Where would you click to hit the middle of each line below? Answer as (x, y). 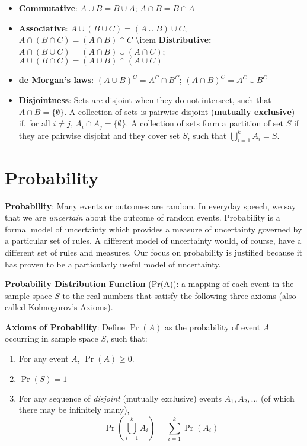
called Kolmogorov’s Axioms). (59, 307)
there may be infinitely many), (74, 410)
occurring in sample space (52, 338)
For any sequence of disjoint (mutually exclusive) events (120, 398)
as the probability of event (213, 326)
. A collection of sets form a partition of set (204, 123)
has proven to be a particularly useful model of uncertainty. (113, 264)
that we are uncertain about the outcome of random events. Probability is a (143, 217)
